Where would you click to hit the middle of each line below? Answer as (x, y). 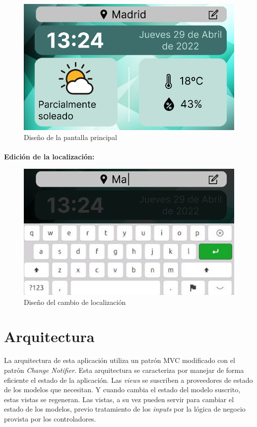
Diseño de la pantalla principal (70, 137)
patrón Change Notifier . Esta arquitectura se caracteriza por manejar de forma (124, 370)
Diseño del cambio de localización (75, 302)
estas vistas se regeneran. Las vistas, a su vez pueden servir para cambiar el (119, 399)
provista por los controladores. (50, 418)
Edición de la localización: (49, 157)
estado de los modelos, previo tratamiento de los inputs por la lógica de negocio (125, 409)
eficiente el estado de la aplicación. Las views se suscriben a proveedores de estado (128, 380)
